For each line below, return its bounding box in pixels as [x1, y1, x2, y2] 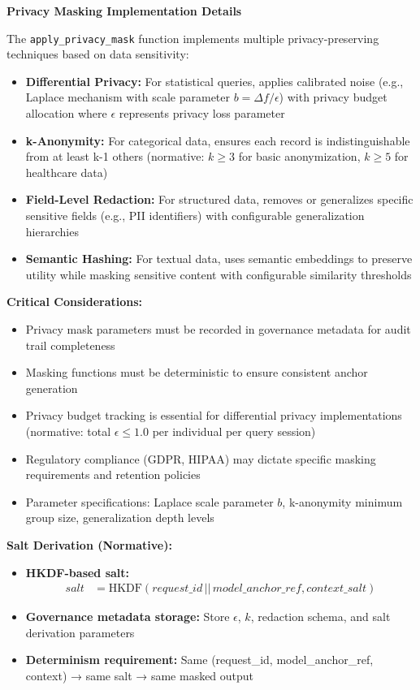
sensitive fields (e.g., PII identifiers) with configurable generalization [25, 207, 365, 223]
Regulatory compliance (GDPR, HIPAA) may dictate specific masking [25, 450, 376, 467]
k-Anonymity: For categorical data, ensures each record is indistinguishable [25, 132, 410, 149]
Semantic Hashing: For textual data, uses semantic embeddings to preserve [25, 250, 413, 267]
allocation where [25, 105, 107, 122]
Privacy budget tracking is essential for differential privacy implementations [25, 407, 402, 424]
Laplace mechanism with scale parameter [25, 88, 231, 106]
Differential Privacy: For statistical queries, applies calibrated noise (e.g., [25, 72, 404, 89]
